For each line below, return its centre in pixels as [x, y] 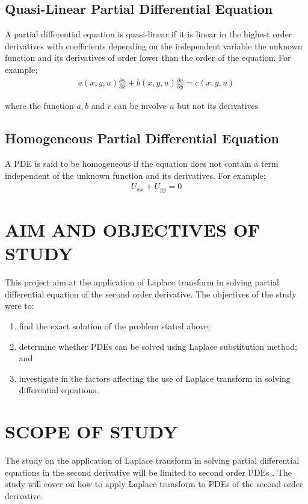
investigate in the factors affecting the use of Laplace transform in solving [155, 378]
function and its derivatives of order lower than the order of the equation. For [148, 58]
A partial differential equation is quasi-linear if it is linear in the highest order [149, 34]
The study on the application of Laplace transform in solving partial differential [152, 460]
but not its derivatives [218, 106]
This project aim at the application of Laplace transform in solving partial [142, 282]
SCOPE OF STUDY [91, 431]
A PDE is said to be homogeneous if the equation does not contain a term [142, 163]
